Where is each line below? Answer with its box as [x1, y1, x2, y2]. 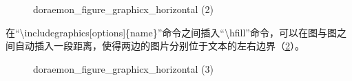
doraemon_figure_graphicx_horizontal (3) [33, 61, 214, 76]
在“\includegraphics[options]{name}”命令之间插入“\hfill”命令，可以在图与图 [6, 25, 337, 39]
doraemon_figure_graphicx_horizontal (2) [33, 2, 214, 16]
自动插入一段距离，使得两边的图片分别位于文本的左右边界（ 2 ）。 [14, 38, 304, 53]
